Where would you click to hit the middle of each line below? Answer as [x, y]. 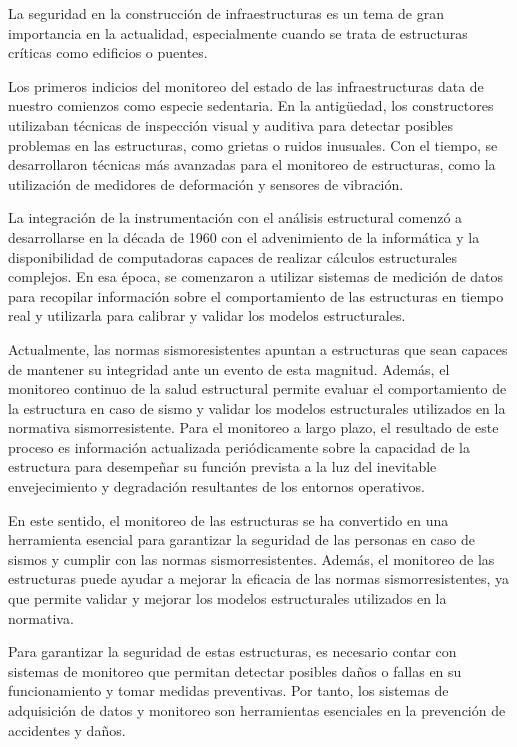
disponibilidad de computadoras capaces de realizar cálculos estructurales [233, 256]
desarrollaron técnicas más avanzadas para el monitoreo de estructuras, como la [252, 164]
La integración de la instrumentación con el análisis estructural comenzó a [235, 217]
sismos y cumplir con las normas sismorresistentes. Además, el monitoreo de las [251, 558]
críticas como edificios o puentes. [108, 52]
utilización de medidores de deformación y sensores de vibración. [206, 183]
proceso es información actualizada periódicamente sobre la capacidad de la [239, 446]
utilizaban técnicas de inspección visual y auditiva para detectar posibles [230, 124]
